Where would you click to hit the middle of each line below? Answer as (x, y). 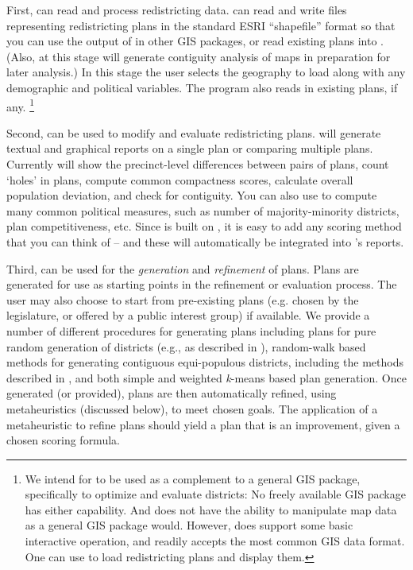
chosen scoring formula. (63, 440)
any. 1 (21, 105)
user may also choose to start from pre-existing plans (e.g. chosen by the (183, 299)
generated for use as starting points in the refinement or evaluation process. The (202, 284)
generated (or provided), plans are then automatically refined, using (172, 393)
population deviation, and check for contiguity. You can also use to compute (192, 195)
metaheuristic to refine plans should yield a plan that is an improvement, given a (203, 424)
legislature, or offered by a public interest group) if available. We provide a (188, 315)
